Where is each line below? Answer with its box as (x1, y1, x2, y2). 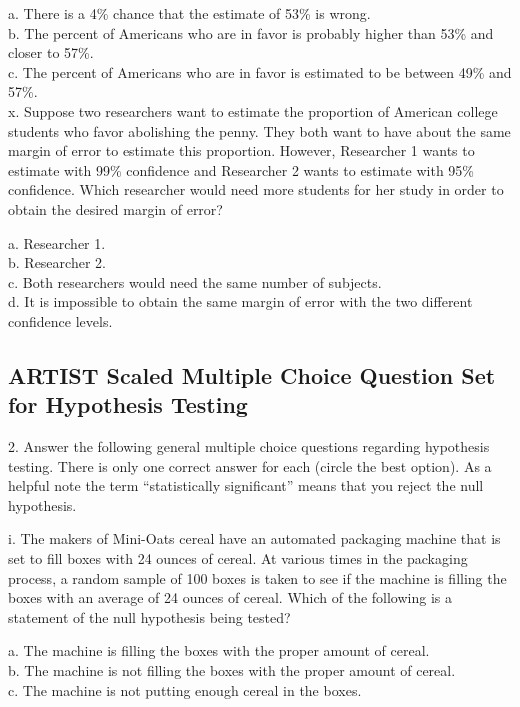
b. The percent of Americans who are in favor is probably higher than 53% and (8, 22, 494, 43)
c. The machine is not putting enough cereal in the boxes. (8, 679, 362, 700)
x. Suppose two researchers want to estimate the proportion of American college (8, 100, 498, 121)
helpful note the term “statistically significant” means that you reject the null (8, 475, 484, 496)
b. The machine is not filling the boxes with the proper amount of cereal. (8, 660, 456, 681)
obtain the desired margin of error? (8, 198, 223, 219)
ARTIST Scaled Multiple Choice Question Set (8, 359, 496, 390)
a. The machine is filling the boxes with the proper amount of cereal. (8, 640, 430, 661)
